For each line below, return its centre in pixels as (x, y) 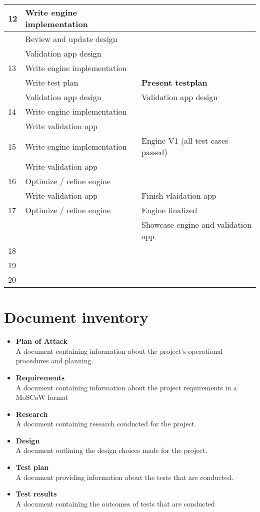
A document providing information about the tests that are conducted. (124, 477)
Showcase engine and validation (196, 224)
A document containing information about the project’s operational (119, 351)
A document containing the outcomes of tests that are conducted (115, 503)
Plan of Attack (41, 341)
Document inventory (76, 317)
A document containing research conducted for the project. (106, 424)
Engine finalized (169, 210)
